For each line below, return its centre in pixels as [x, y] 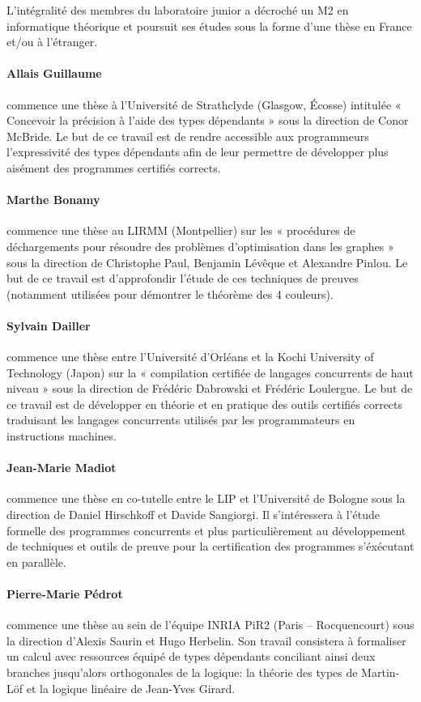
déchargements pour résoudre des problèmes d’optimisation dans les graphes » [200, 246]
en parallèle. [36, 562]
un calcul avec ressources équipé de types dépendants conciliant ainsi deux [191, 656]
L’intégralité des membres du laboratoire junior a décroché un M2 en [178, 10]
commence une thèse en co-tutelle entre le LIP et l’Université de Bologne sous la [206, 498]
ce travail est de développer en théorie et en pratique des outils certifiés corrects [205, 404]
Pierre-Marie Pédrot [65, 594]
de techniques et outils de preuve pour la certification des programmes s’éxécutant [210, 546]
